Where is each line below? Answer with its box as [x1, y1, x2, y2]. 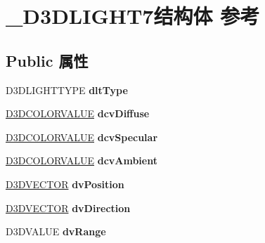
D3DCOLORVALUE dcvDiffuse [6, 106, 150, 121]
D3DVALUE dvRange [6, 224, 106, 239]
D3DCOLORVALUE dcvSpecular [6, 129, 158, 144]
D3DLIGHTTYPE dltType [6, 82, 128, 97]
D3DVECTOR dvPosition [6, 176, 124, 191]
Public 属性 [6, 49, 89, 71]
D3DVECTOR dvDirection [6, 200, 131, 215]
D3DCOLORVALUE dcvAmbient [6, 153, 157, 168]
